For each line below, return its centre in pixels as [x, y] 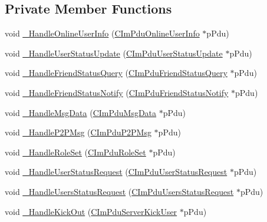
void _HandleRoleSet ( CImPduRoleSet [75, 152]
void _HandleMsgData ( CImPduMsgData [81, 112]
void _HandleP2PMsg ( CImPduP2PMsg [78, 132]
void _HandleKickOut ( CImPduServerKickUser [91, 211]
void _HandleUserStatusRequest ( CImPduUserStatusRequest [116, 172]
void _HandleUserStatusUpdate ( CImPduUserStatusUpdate [114, 53]
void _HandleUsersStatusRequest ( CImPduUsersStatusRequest [119, 191]
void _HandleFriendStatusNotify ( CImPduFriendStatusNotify [117, 92]
